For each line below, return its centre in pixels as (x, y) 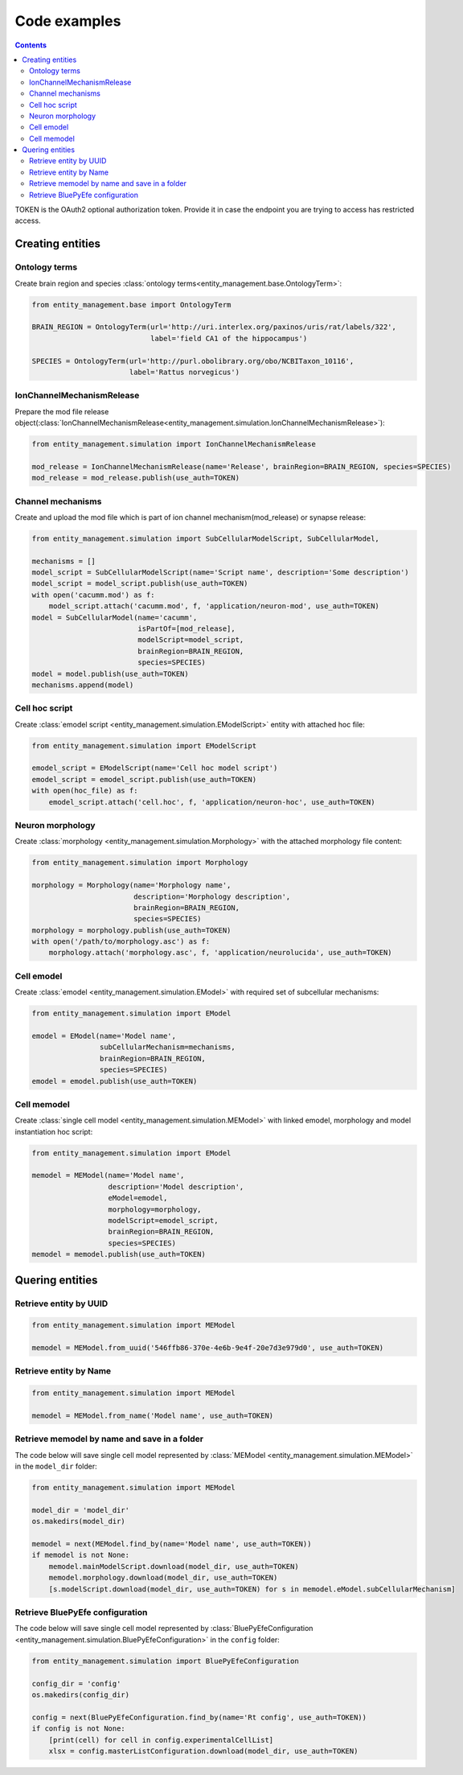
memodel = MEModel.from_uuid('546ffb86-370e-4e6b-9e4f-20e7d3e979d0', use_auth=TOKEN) (208, 1348)
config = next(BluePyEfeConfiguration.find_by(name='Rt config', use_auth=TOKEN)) (199, 1717)
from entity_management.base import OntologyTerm (131, 305)
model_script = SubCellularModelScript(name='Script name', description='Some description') (220, 572)
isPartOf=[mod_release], (187, 629)
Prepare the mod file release (62, 411)
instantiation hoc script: (54, 1131)
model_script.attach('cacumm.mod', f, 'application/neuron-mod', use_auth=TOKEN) (214, 606)
